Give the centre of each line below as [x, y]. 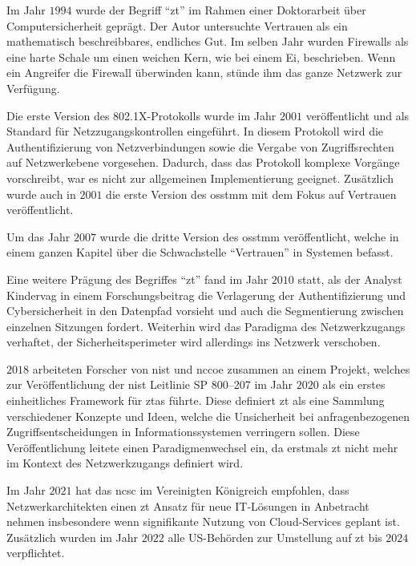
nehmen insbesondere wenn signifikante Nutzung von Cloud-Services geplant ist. [203, 522]
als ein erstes [354, 384]
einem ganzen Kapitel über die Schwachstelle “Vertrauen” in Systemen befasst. [200, 252]
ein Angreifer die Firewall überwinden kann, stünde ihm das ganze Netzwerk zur [204, 73]
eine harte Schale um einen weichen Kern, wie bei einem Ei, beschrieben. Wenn [201, 57]
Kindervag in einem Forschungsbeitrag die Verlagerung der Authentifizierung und [206, 295]
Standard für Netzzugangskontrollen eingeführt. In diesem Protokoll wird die [195, 131]
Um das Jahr [38, 236]
